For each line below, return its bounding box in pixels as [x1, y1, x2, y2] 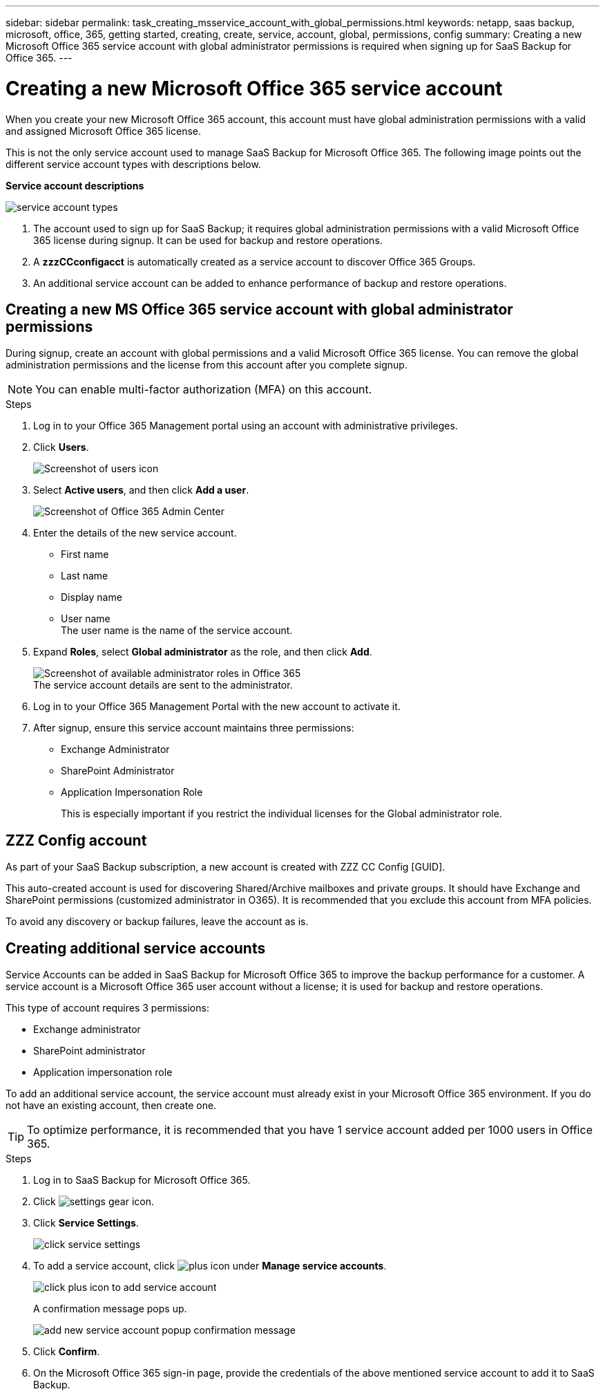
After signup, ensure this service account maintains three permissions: [33, 722, 354, 734]
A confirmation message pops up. [33, 1303, 187, 1315]
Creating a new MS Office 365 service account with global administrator [6, 300, 513, 318]
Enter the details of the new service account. [33, 527, 237, 539]
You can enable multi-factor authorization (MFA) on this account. [35, 382, 372, 397]
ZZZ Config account [6, 831, 147, 849]
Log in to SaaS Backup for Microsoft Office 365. [33, 1174, 251, 1186]
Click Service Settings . [33, 1217, 140, 1229]
